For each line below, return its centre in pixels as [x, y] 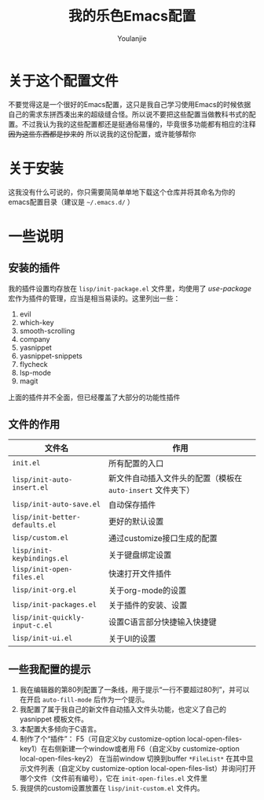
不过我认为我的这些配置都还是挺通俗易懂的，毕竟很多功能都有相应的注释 [139, 124]
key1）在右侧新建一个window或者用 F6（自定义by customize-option [129, 749]
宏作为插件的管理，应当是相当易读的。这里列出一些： [94, 298]
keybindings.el [40, 559]
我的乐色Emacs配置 [132, 16]
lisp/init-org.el [44, 590]
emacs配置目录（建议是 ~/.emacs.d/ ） [71, 202]
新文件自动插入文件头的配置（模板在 [176, 479]
